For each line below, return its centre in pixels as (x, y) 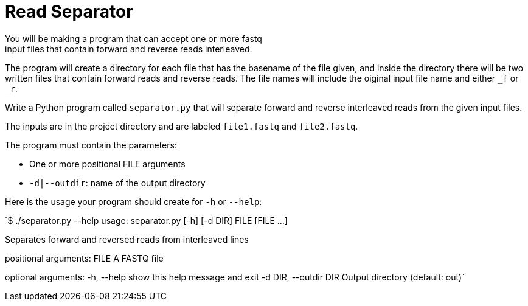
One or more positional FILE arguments (107, 164)
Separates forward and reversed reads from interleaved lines (127, 239)
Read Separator (69, 12)
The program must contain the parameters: (91, 145)
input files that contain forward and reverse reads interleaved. (129, 49)
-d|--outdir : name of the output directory (117, 183)
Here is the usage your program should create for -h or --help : (134, 201)
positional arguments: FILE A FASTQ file (84, 258)
